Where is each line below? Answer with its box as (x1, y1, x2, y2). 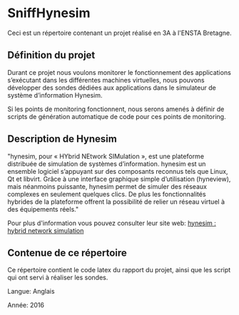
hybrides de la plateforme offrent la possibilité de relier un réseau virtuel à (7, 197, 225, 206)
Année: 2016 (7, 301, 45, 309)
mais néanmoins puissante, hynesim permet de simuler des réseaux (7, 182, 207, 190)
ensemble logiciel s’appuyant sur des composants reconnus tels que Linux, (7, 167, 228, 175)
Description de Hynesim (7, 133, 118, 145)
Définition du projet (7, 49, 96, 61)
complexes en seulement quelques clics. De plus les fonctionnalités (7, 190, 206, 198)
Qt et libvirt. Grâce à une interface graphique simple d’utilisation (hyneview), (7, 175, 231, 183)
